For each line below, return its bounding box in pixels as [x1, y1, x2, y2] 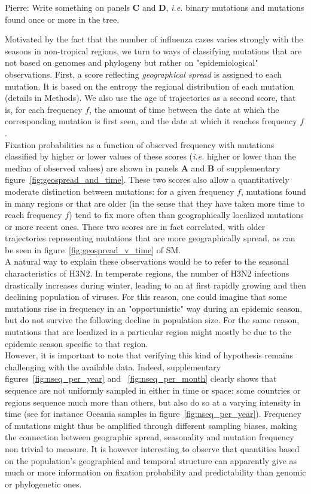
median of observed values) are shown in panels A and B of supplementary [5, 161, 280, 174]
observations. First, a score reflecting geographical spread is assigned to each [5, 67, 282, 80]
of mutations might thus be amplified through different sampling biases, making [5, 419, 297, 431]
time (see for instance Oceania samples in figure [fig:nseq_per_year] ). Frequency [5, 407, 301, 420]
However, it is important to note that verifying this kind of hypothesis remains [5, 349, 294, 361]
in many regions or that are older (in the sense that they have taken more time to [5, 197, 305, 209]
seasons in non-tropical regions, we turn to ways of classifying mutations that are [5, 44, 302, 57]
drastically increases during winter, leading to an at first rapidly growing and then [5, 278, 306, 291]
